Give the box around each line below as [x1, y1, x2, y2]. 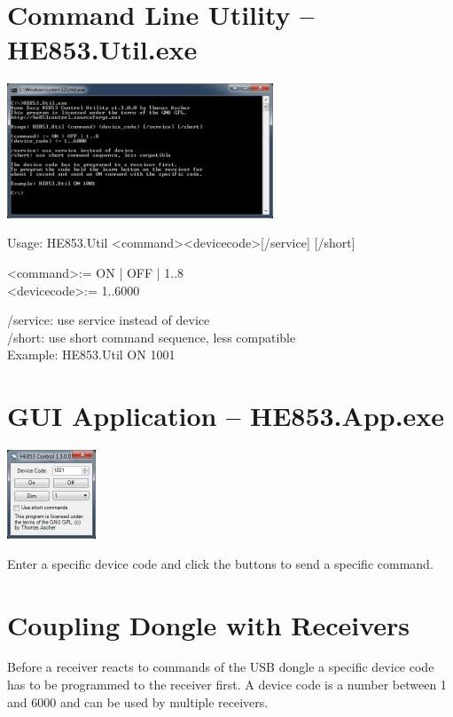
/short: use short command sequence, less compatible [7, 327, 296, 346]
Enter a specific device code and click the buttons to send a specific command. [7, 554, 433, 572]
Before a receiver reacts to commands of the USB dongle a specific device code [7, 658, 434, 676]
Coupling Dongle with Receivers [7, 606, 410, 642]
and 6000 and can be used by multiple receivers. [7, 692, 269, 711]
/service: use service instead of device [7, 311, 210, 329]
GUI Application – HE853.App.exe [7, 398, 445, 434]
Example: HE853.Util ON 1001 [7, 345, 176, 364]
